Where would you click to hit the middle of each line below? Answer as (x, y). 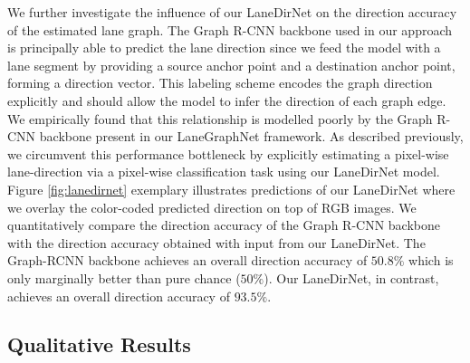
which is (431, 260)
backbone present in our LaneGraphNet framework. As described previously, (251, 136)
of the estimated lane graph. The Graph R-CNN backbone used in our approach (230, 29)
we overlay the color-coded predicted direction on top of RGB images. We (212, 207)
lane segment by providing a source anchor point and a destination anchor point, (231, 65)
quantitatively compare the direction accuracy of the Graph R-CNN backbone (224, 225)
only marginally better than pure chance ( (124, 277)
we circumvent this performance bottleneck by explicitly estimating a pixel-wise (228, 153)
